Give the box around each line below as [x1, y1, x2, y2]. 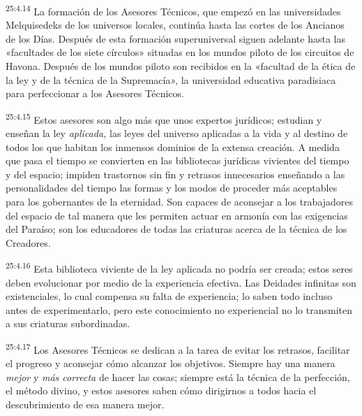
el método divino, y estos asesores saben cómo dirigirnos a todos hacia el [6, 383, 317, 398]
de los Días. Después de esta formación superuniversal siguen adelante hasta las [6, 31, 345, 45]
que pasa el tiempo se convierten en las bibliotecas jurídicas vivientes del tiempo [6, 153, 349, 168]
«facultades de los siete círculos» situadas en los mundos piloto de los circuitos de [6, 45, 354, 59]
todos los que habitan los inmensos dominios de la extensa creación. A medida [6, 139, 340, 154]
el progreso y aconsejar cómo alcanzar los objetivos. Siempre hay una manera [6, 356, 335, 371]
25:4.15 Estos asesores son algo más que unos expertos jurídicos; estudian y [6, 110, 322, 127]
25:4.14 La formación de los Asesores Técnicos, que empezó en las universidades [6, 2, 341, 18]
